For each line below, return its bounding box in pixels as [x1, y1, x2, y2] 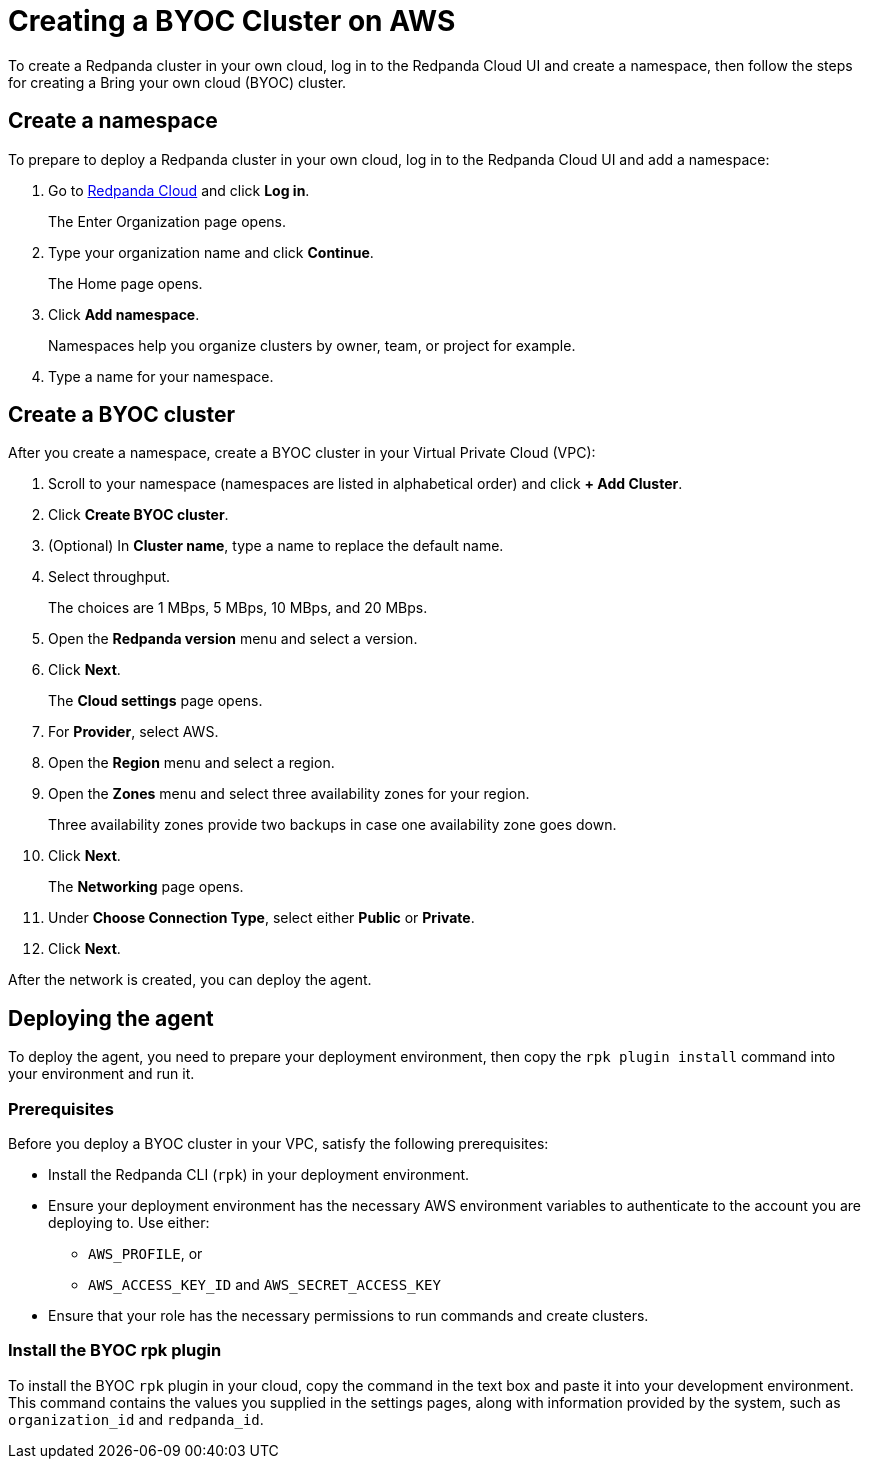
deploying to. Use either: [48, 1214, 210, 1232]
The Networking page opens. [48, 878, 244, 896]
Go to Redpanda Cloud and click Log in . [48, 181, 310, 199]
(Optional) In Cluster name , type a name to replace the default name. [48, 537, 504, 555]
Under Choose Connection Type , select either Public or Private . [48, 909, 475, 927]
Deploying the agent [8, 1005, 214, 1031]
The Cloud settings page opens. [48, 692, 263, 710]
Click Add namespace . [48, 305, 200, 323]
